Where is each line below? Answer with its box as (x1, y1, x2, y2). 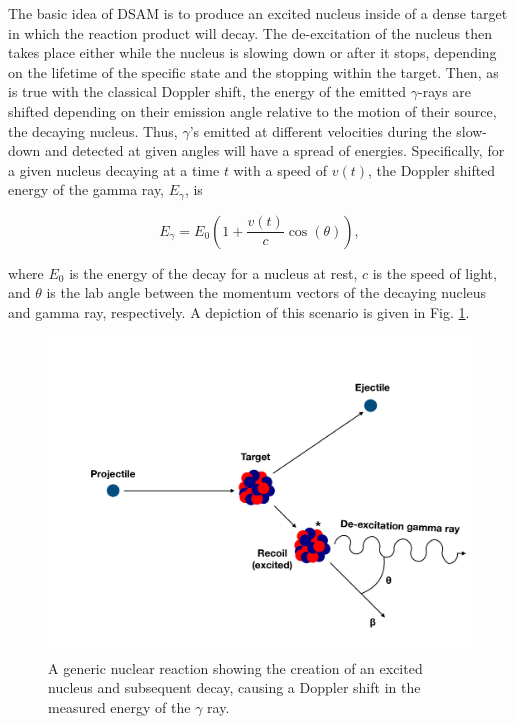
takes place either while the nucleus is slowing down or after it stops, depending (8, 42, 497, 63)
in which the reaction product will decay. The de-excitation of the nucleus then (8, 22, 492, 43)
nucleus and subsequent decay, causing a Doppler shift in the (48, 677, 421, 698)
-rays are (417, 81, 472, 102)
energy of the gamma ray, (8, 179, 165, 200)
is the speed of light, (372, 262, 497, 283)
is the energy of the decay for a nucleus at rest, (69, 262, 358, 283)
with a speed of (233, 159, 328, 180)
